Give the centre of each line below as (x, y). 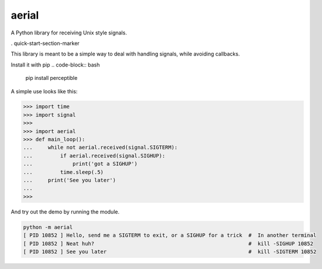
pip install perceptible (52, 78)
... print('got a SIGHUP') (80, 164)
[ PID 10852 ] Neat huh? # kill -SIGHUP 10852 (168, 243)
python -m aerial (48, 227)
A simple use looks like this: (44, 91)
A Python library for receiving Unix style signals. (69, 33)
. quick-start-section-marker (45, 43)
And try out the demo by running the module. (65, 212)
